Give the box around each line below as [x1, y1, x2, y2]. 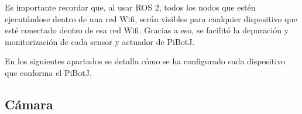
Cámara [5, 95, 53, 113]
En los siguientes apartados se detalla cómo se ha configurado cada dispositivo [5, 55, 286, 67]
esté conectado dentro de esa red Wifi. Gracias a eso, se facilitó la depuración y [5, 24, 289, 36]
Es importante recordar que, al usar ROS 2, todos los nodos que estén [5, 1, 256, 13]
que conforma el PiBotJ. [5, 66, 92, 78]
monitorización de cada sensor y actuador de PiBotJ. [5, 35, 195, 47]
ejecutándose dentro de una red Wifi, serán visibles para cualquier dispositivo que [5, 12, 297, 25]
